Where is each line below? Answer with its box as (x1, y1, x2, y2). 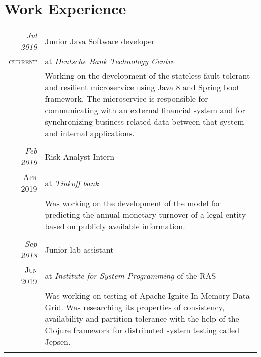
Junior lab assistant (45, 243, 114, 255)
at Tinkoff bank (45, 176, 99, 189)
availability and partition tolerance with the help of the (45, 313, 239, 325)
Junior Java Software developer (45, 35, 155, 47)
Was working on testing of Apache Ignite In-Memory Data (45, 290, 250, 302)
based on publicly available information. (45, 220, 185, 232)
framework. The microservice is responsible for (45, 93, 208, 105)
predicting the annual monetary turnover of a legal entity (45, 209, 246, 221)
